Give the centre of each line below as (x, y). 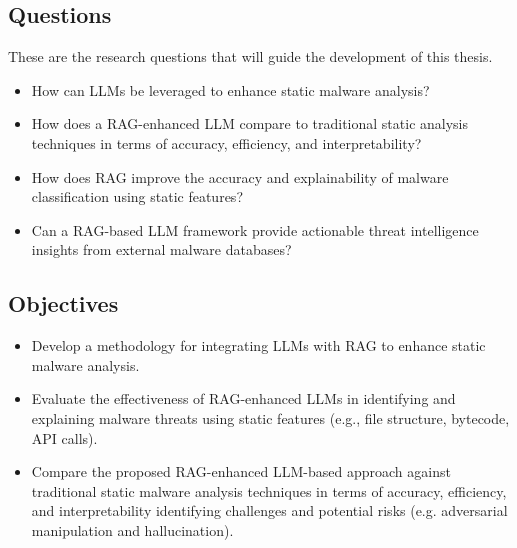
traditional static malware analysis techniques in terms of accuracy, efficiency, (269, 490)
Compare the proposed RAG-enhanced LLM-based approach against (241, 471)
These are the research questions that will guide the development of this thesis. (250, 56)
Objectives (63, 303)
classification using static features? (137, 196)
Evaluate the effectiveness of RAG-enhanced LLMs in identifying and (243, 398)
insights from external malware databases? (161, 249)
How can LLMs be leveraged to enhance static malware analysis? (230, 89)
